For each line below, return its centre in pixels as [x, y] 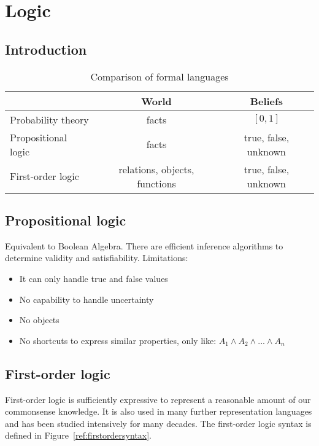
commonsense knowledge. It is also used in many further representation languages [159, 411]
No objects [39, 320]
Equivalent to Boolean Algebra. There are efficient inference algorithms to [144, 245]
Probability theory [49, 119]
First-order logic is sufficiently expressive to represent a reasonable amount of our [158, 399]
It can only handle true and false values [94, 278]
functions [156, 183]
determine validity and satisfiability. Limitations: [97, 258]
